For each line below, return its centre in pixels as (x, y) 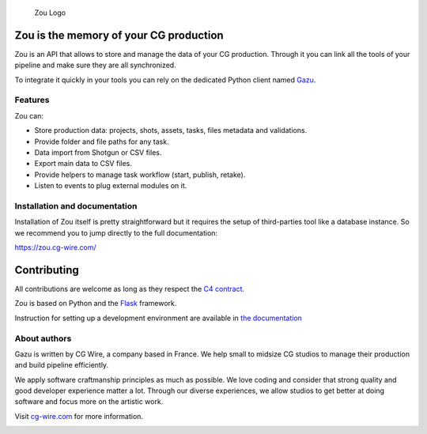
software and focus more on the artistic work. (89, 402)
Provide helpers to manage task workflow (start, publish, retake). (140, 175)
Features (32, 100)
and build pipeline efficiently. (62, 365)
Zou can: (29, 115)
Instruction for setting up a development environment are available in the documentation (158, 318)
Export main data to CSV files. (83, 164)
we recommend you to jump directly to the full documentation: (116, 232)
